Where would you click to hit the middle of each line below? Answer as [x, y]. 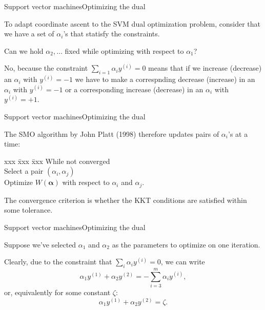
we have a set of [29, 34]
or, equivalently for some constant [57, 292]
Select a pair [24, 171]
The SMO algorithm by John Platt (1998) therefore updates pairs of [112, 133]
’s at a [238, 133]
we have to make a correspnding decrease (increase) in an [165, 79]
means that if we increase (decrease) [205, 68]
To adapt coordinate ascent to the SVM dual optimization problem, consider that [132, 23]
